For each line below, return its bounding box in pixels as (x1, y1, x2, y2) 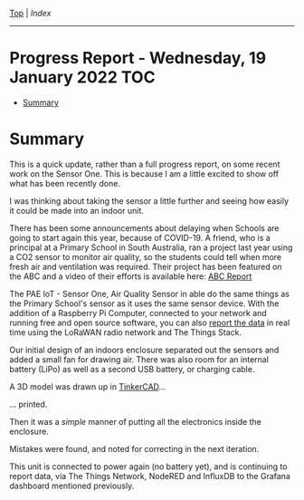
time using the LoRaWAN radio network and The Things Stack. (9, 326, 242, 338)
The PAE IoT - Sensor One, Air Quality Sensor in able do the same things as (9, 288, 290, 299)
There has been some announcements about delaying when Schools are (9, 222, 280, 234)
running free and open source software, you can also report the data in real (9, 317, 290, 328)
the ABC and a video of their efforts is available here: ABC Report (9, 271, 252, 282)
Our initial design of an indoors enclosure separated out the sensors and (9, 344, 280, 355)
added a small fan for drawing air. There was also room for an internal (9, 353, 270, 365)
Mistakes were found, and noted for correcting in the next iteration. (9, 443, 260, 454)
